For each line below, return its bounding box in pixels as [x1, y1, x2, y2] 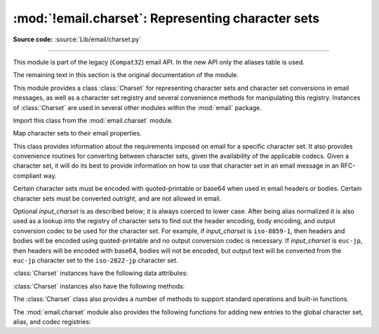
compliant [13, 171, 42, 180]
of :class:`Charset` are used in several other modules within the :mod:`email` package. [13, 103, 262, 112]
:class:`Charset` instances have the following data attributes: [13, 269, 189, 277]
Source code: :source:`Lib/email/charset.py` [13, 35, 142, 44]
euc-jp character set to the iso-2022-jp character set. [13, 256, 178, 265]
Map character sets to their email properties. [13, 129, 142, 138]
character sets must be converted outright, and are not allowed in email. [13, 194, 221, 203]
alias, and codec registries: [13, 317, 91, 326]
